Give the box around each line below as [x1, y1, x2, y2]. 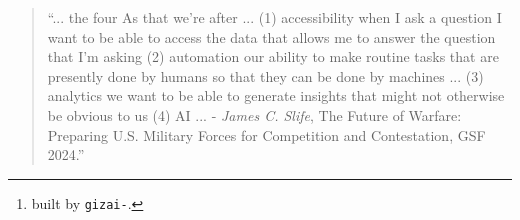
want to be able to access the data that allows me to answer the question [47, 26, 496, 47]
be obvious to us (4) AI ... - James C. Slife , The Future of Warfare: [47, 104, 462, 125]
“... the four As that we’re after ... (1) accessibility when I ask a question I [47, 7, 502, 27]
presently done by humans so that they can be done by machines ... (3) [47, 65, 484, 86]
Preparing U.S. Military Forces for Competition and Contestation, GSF [47, 124, 486, 145]
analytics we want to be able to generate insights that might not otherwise [47, 85, 505, 106]
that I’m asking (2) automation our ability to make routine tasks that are [47, 46, 499, 67]
